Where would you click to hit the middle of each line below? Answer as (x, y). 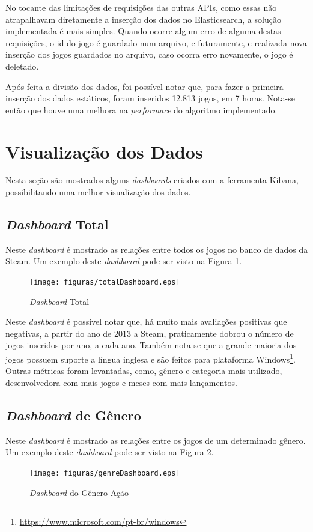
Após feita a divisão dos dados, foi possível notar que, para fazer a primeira (144, 86)
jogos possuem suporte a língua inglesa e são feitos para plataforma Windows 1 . (150, 358)
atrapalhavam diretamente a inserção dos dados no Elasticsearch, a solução (143, 19)
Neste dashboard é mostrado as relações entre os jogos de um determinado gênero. (156, 440)
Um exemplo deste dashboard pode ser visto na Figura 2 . (110, 452)
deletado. (22, 66)
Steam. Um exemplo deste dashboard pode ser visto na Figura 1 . (124, 261)
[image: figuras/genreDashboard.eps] (105, 473)
